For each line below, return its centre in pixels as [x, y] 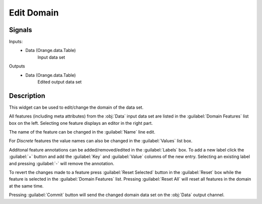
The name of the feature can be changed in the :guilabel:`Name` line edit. [82, 132]
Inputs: [16, 42]
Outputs [17, 66]
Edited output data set [60, 82]
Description [27, 95]
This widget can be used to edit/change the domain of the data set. [76, 107]
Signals [21, 30]
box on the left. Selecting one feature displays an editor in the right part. [81, 123]
